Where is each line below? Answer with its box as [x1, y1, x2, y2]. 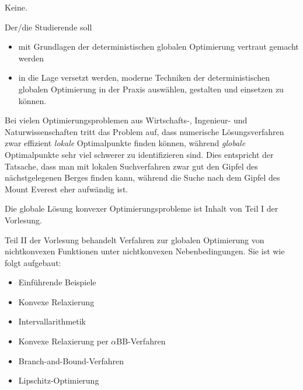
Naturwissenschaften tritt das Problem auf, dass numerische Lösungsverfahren [5, 125, 284, 137]
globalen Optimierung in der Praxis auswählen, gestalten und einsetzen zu [18, 82, 284, 95]
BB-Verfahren [116, 335, 166, 347]
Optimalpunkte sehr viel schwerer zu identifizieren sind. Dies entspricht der [5, 148, 274, 160]
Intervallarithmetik [18, 315, 86, 327]
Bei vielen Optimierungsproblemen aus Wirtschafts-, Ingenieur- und [5, 114, 248, 126]
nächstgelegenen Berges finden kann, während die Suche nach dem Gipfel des [5, 171, 280, 184]
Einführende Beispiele [18, 276, 96, 288]
